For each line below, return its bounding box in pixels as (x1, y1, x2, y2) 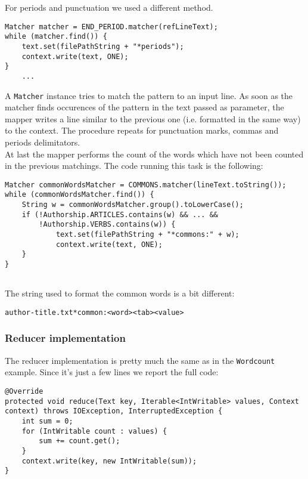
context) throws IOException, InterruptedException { (5, 407, 223, 416)
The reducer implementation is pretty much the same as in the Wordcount (5, 354, 275, 366)
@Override (5, 387, 43, 396)
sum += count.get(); (39, 437, 120, 446)
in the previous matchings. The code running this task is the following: (5, 159, 263, 172)
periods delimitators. (5, 135, 80, 148)
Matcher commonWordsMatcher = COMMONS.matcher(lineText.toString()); (5, 180, 287, 189)
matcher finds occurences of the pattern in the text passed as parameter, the (5, 101, 284, 113)
